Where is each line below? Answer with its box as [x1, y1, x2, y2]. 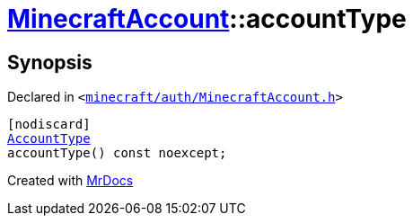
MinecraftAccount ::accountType [7, 4, 407, 34]
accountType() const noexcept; [7, 146, 227, 161]
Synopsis [7, 50, 92, 74]
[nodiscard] [7, 117, 91, 132]
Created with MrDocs [7, 173, 134, 189]
